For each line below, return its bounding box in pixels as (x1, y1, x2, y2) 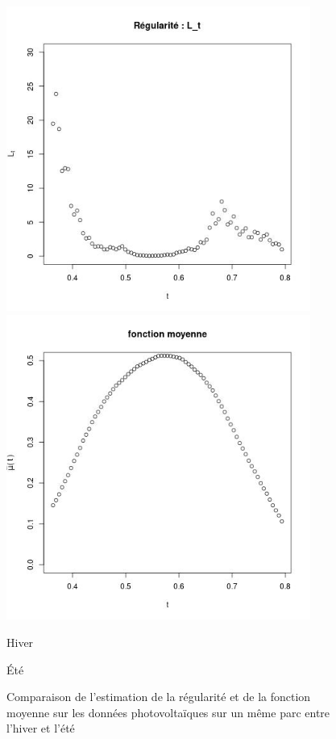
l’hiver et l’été (6, 720, 75, 737)
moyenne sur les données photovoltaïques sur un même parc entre (6, 703, 330, 720)
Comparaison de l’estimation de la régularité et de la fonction (6, 688, 311, 705)
